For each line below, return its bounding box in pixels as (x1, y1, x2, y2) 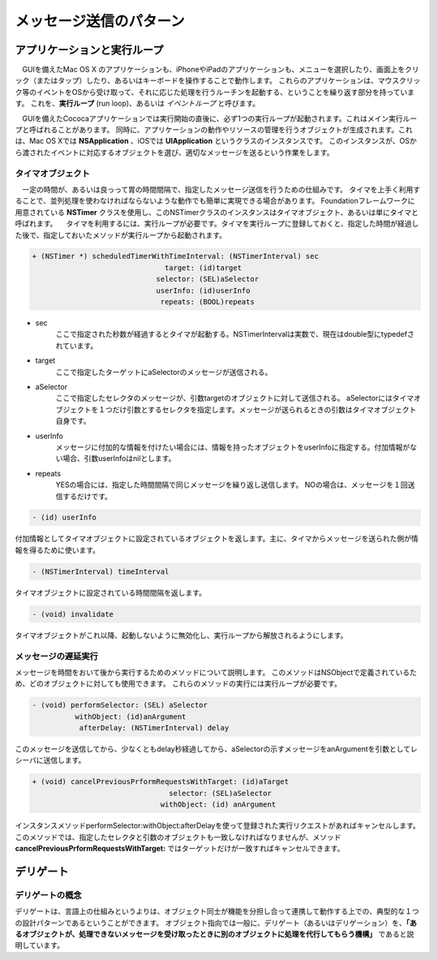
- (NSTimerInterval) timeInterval (32, 566, 170, 576)
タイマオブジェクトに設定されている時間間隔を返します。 (15, 588, 207, 597)
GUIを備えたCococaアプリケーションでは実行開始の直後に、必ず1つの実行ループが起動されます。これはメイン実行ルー (21, 114, 418, 123)
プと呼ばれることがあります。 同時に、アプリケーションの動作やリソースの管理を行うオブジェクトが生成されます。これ (15, 125, 413, 135)
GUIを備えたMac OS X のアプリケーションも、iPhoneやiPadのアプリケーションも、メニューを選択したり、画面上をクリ (21, 65, 419, 75)
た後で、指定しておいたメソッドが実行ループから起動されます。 (15, 230, 227, 239)
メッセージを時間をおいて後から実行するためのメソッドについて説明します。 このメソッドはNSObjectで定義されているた (15, 667, 417, 677)
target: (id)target (164, 263, 243, 272)
